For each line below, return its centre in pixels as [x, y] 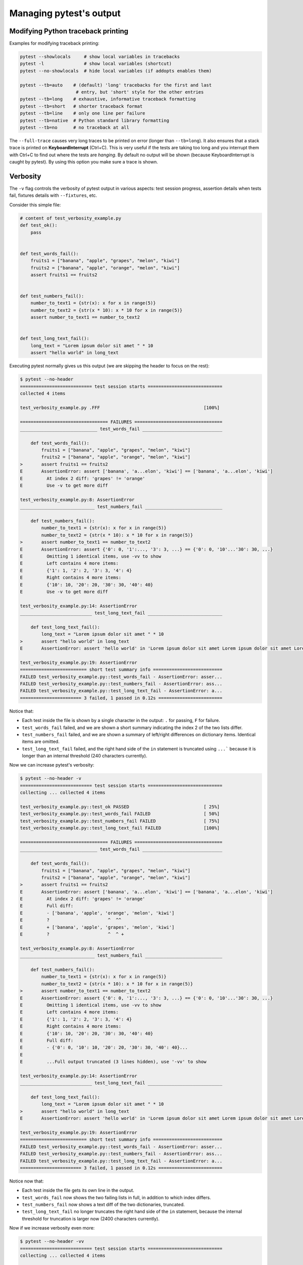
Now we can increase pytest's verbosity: [52, 765]
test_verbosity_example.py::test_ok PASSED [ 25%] [120, 807]
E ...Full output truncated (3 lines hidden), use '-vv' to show [113, 1062]
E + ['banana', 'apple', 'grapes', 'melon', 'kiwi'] [97, 927]
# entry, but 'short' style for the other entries [140, 92]
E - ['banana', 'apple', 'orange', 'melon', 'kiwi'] [97, 913]
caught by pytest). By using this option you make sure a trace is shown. [84, 162]
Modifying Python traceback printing [69, 31]
